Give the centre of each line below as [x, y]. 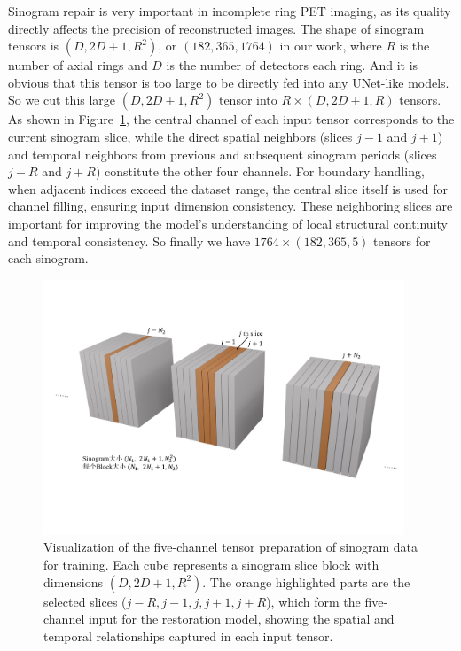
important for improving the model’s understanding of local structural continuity [228, 223]
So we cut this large [62, 100]
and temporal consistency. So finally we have [129, 240]
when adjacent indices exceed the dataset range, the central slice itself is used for [228, 188]
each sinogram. [48, 258]
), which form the [313, 601]
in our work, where [331, 46]
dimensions [74, 581]
